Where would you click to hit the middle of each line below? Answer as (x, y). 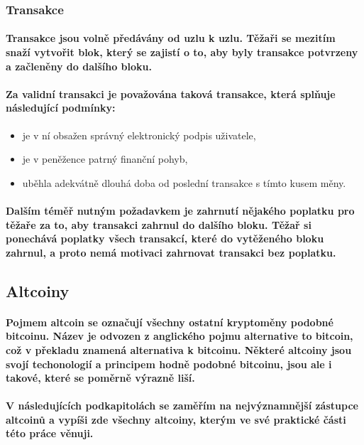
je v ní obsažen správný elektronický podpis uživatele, (139, 135)
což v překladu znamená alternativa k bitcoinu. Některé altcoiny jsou (179, 349)
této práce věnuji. (50, 433)
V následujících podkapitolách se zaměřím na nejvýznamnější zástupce (182, 406)
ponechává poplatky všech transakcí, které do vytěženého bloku (165, 238)
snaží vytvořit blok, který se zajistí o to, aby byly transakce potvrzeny (182, 52)
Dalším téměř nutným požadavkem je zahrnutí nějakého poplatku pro (180, 210)
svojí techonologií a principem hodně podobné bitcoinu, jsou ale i (169, 364)
